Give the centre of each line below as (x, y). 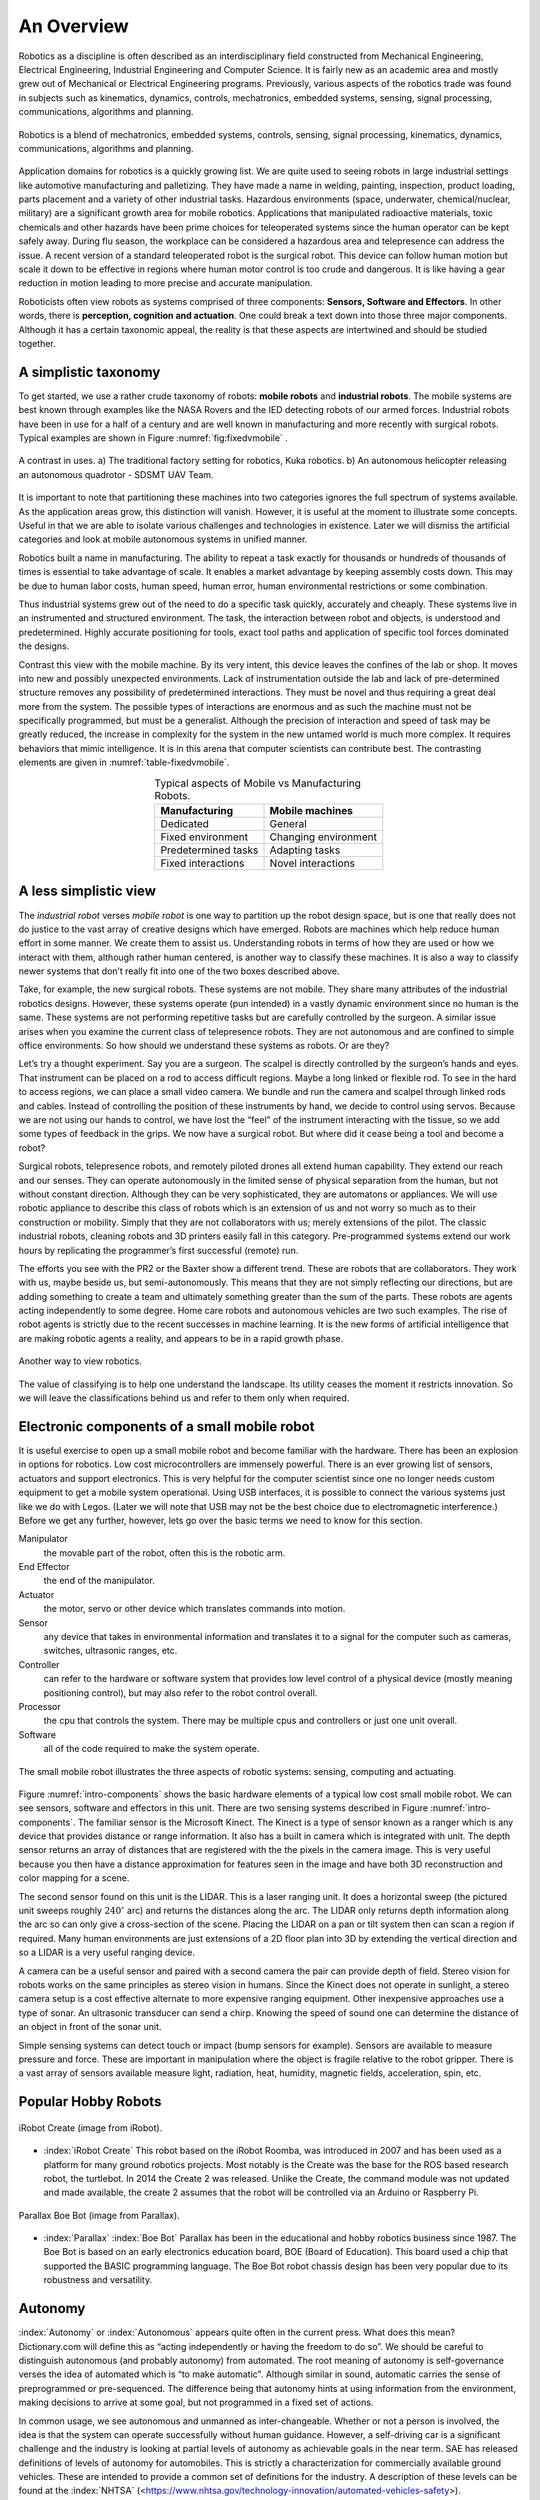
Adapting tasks (305, 850)
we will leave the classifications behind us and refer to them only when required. (184, 1398)
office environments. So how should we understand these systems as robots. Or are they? (204, 1046)
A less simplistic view (87, 891)
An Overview (73, 26)
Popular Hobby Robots (90, 2101)
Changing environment (323, 837)
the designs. (44, 646)
